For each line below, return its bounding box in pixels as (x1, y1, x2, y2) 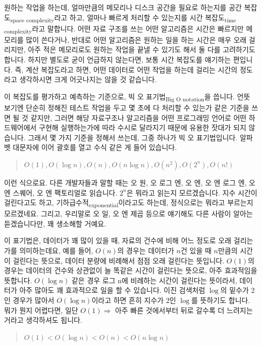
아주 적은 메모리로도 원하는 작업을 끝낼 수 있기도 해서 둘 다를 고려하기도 (28, 44, 255, 55)
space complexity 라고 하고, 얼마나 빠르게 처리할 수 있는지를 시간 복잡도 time (10, 12, 236, 24)
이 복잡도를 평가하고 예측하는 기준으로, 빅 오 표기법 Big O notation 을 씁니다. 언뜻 (4, 91, 250, 103)
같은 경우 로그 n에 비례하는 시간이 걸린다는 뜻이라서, (71, 275, 237, 285)
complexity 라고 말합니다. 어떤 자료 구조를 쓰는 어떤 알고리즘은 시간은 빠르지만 (4, 23, 244, 35)
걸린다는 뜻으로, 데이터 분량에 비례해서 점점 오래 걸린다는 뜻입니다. (13, 255, 225, 265)
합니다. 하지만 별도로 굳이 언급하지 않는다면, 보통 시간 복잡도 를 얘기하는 (4, 54, 231, 65)
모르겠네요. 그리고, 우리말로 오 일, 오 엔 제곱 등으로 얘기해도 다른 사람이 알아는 (4, 208, 253, 219)
